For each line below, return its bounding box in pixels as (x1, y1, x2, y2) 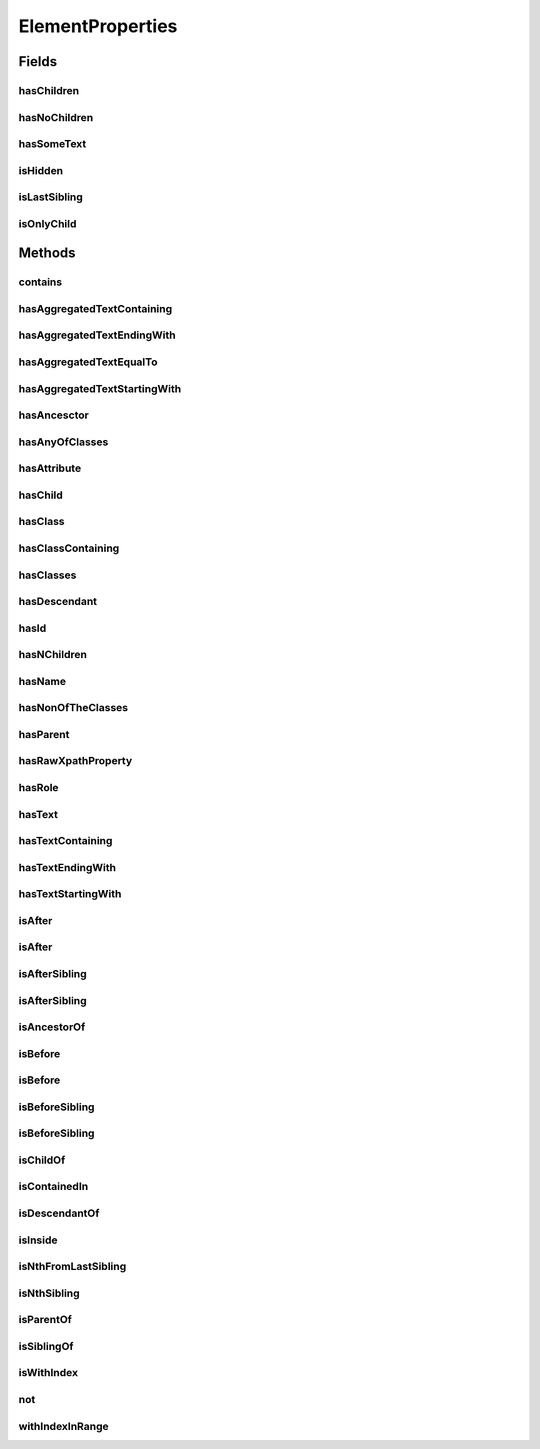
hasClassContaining (18, 541, 120, 555)
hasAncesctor (18, 408, 89, 422)
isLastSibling (18, 190, 84, 204)
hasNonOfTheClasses (18, 701, 129, 715)
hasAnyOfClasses (18, 435, 109, 449)
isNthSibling (18, 1286, 80, 1300)
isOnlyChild (18, 216, 77, 230)
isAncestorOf (18, 1020, 86, 1034)
